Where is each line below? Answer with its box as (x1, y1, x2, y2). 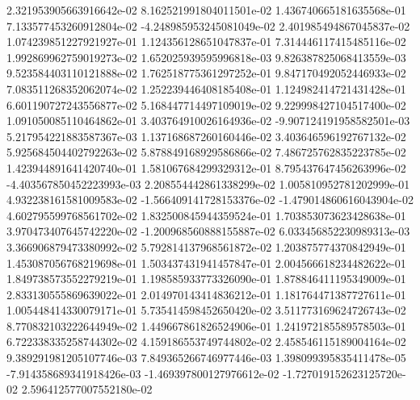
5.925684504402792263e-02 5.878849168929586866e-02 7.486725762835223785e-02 (6, 144, 406, 160)
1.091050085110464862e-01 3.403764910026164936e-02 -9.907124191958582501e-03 (6, 112, 410, 129)
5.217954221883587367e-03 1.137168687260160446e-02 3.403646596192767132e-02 (6, 127, 406, 144)
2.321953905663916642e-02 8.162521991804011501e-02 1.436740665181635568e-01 (6, 2, 406, 18)
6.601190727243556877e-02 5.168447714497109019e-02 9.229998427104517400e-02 (6, 96, 406, 113)
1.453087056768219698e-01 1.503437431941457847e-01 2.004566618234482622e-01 (6, 254, 406, 271)
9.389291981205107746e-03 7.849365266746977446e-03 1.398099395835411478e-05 (6, 349, 406, 366)
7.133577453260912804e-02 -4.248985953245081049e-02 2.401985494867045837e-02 (6, 17, 410, 34)
